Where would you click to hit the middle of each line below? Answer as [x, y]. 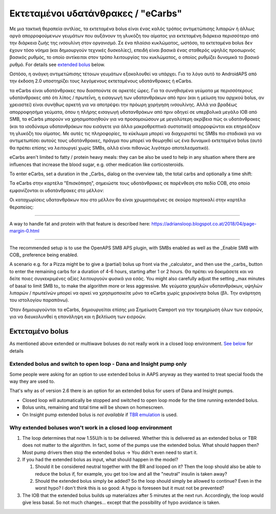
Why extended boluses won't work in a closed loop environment [91, 428]
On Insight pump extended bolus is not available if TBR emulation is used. [100, 415]
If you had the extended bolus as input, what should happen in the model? [100, 459]
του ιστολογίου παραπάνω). [39, 300]
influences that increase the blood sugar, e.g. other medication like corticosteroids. [97, 165]
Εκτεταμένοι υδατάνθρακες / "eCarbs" [96, 13]
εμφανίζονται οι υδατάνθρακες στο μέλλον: [57, 190]
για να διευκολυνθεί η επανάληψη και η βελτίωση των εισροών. [78, 317]
